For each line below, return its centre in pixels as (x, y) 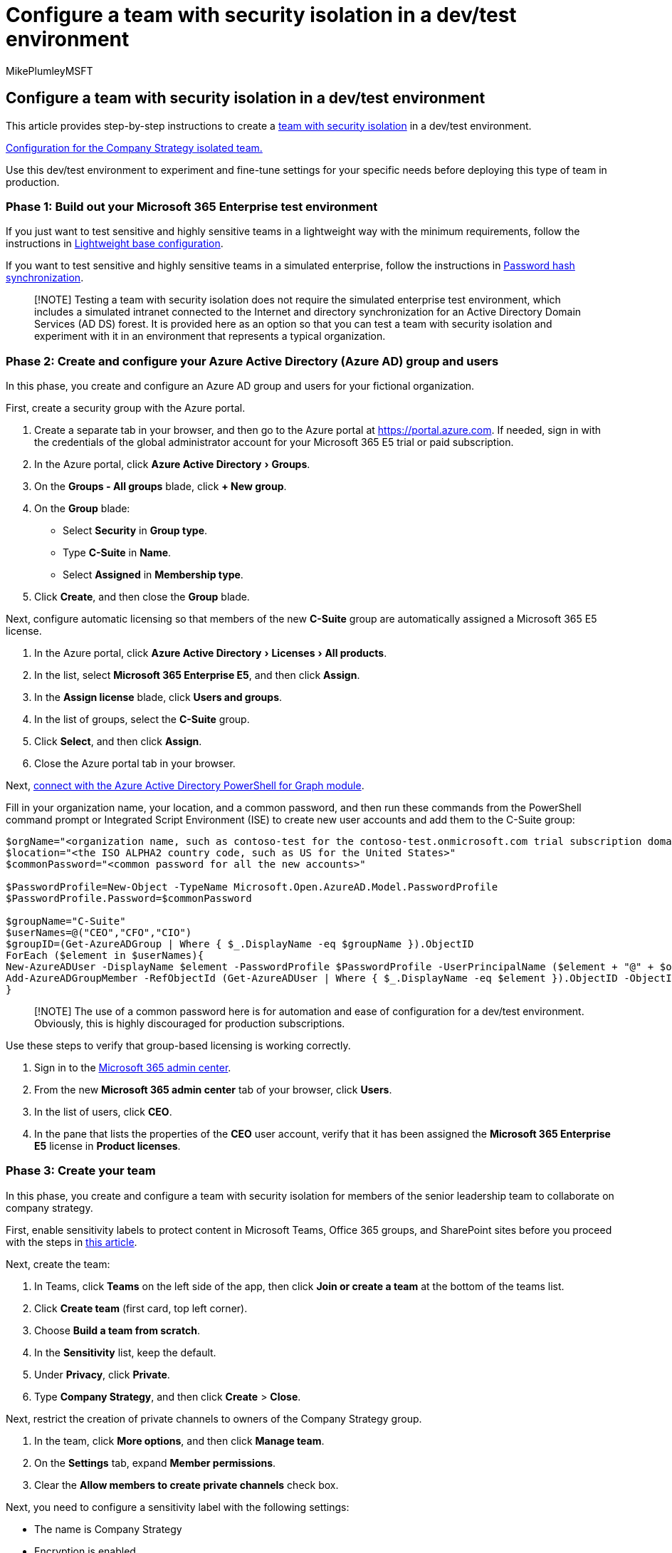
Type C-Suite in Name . (117, 553)
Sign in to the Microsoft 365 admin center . (133, 1068)
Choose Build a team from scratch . (117, 1330)
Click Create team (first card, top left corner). (141, 1308)
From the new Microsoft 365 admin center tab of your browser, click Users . (213, 1090)
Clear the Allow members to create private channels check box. (187, 1485)
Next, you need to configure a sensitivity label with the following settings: (178, 1507)
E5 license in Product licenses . (107, 1146)
